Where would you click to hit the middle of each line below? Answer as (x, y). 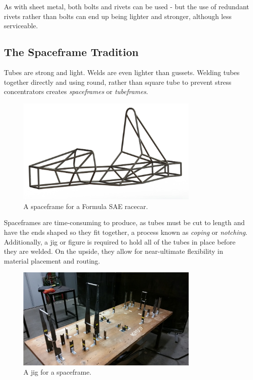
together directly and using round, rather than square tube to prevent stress (118, 82)
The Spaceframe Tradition (71, 52)
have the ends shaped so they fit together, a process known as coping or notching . (126, 232)
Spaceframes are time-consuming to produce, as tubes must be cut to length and (124, 222)
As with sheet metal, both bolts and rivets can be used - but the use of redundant (126, 6)
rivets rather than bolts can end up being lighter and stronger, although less (118, 16)
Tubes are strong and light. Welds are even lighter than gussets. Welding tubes (122, 72)
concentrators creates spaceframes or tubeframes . (76, 91)
